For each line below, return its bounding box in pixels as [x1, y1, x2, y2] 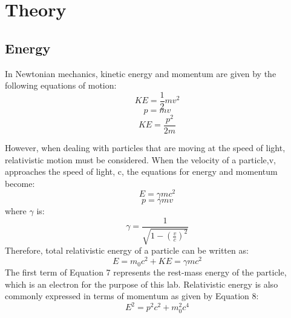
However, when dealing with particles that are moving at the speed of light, [5, 141, 286, 154]
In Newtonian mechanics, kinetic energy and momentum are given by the [5, 67, 276, 79]
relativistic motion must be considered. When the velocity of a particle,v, [5, 153, 276, 166]
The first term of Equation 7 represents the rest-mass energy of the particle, [5, 266, 287, 279]
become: [5, 177, 35, 189]
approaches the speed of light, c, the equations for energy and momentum [5, 165, 278, 178]
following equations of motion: [5, 79, 117, 92]
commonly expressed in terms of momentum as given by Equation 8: [5, 289, 259, 302]
